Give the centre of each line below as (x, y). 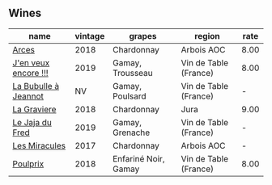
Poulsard (130, 96)
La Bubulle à (36, 86)
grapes (143, 36)
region (207, 36)
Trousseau (133, 73)
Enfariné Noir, (138, 158)
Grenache (131, 132)
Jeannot (28, 96)
